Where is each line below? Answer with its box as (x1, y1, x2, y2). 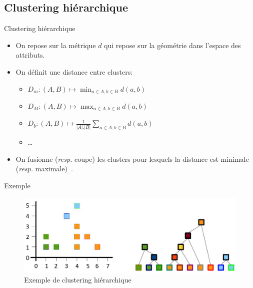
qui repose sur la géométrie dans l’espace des (104, 40, 241, 50)
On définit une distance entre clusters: (15, 66, 133, 77)
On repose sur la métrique (15, 40, 96, 50)
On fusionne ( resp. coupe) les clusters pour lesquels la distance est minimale (15, 153, 249, 164)
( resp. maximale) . (15, 163, 73, 174)
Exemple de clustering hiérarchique (24, 274, 131, 285)
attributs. (15, 50, 45, 60)
